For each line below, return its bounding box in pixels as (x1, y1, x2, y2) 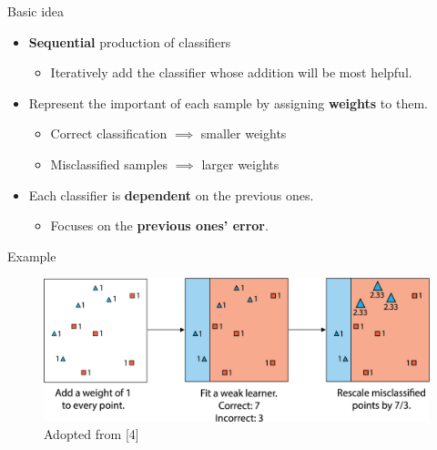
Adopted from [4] (44, 424, 139, 444)
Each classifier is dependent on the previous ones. (28, 185, 314, 204)
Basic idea (7, 2, 65, 20)
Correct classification (50, 124, 168, 143)
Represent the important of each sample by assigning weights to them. (28, 93, 428, 112)
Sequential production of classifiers (28, 32, 231, 51)
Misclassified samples (50, 154, 168, 173)
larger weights (201, 154, 279, 173)
